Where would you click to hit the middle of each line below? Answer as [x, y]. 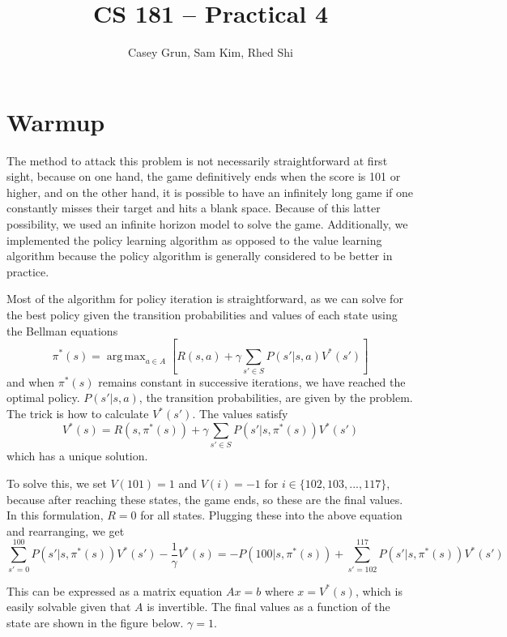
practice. [28, 271]
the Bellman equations [62, 330]
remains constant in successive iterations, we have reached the [252, 381]
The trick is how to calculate [78, 414]
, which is [379, 590]
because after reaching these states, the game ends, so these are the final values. [205, 499]
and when [31, 381]
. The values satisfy [240, 414]
